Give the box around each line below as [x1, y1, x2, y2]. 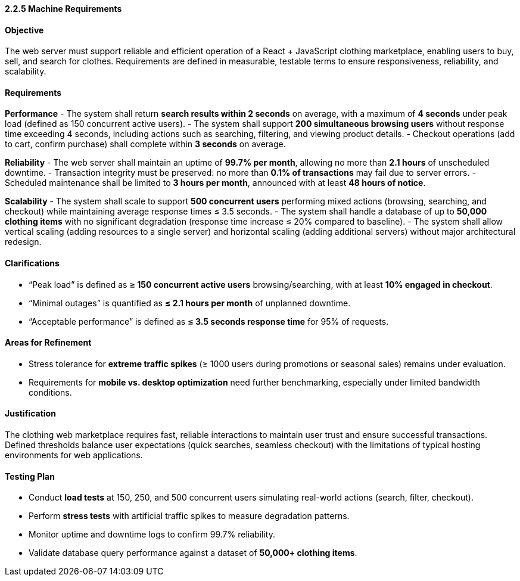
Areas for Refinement [5, 337, 92, 348]
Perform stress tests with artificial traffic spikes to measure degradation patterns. [29, 511, 350, 521]
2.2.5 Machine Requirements [5, 4, 122, 14]
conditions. [29, 387, 72, 397]
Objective [5, 24, 44, 35]
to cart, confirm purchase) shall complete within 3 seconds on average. [5, 139, 286, 150]
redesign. [5, 237, 42, 247]
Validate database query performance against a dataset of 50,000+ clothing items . [29, 548, 357, 558]
